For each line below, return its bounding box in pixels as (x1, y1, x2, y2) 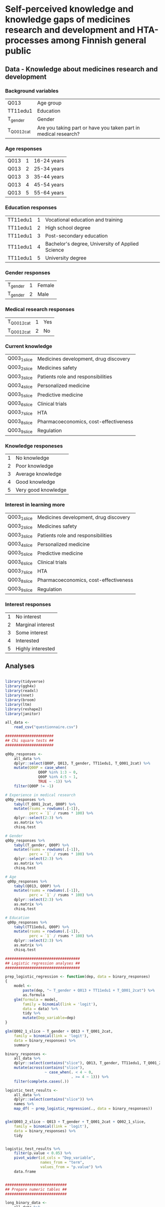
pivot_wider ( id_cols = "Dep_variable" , (14, 1155, 96, 1160)
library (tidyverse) (5, 679, 45, 684)
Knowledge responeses (5, 442, 63, 449)
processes (5, 35, 49, 46)
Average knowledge (15, 471, 62, 477)
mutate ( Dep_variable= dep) (23, 1016, 76, 1020)
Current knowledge (5, 343, 53, 349)
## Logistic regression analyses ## (5, 961, 80, 966)
